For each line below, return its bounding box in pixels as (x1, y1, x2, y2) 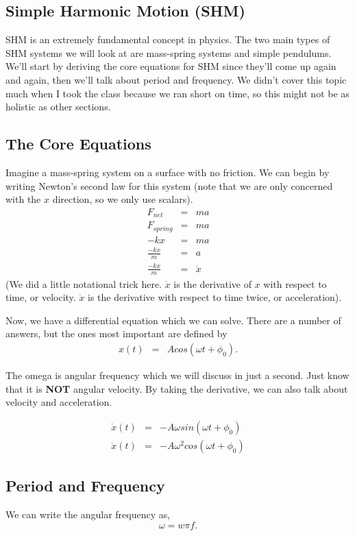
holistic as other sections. (5, 99, 111, 114)
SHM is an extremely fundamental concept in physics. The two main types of (5, 32, 330, 47)
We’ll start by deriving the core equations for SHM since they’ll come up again (5, 59, 336, 73)
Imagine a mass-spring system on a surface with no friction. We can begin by (5, 165, 330, 179)
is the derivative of (173, 276, 252, 291)
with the (5, 192, 41, 206)
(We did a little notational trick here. (5, 276, 162, 291)
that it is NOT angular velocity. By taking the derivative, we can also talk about (5, 381, 348, 395)
